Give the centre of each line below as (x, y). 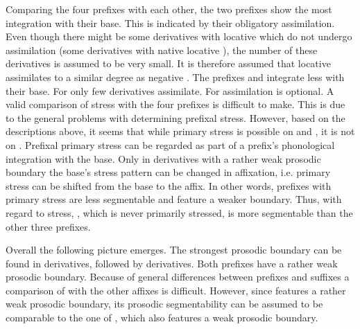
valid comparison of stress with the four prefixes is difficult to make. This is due (175, 104)
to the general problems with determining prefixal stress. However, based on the (175, 117)
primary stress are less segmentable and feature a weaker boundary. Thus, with (174, 199)
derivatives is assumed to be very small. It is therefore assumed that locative (168, 63)
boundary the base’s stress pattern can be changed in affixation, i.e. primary (168, 172)
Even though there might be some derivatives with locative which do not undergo (179, 36)
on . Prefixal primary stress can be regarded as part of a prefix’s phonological (170, 144)
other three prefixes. (48, 226)
